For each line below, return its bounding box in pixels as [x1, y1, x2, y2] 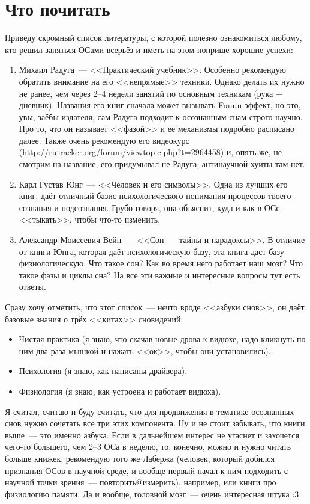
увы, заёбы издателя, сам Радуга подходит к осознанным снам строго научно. [19, 110, 303, 123]
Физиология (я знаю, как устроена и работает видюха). [19, 384, 221, 397]
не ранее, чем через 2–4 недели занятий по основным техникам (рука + [19, 87, 282, 99]
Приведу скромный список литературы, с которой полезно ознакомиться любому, [5, 31, 302, 44]
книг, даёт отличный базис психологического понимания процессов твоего [19, 189, 291, 202]
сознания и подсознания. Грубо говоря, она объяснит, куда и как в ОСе [19, 201, 280, 214]
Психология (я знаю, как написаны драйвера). [19, 364, 188, 377]
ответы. [19, 280, 46, 293]
